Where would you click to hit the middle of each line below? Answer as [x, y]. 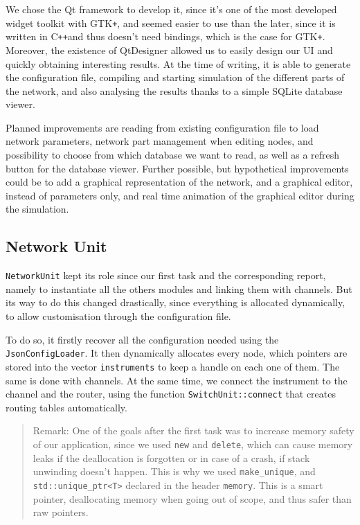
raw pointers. [61, 512]
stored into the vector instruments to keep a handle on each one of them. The [173, 366]
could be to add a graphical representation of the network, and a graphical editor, [179, 182]
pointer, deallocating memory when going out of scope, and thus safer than [192, 498]
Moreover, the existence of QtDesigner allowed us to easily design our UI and [169, 50]
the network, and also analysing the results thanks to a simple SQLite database [174, 90]
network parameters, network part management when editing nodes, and [160, 141]
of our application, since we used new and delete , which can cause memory [193, 444]
